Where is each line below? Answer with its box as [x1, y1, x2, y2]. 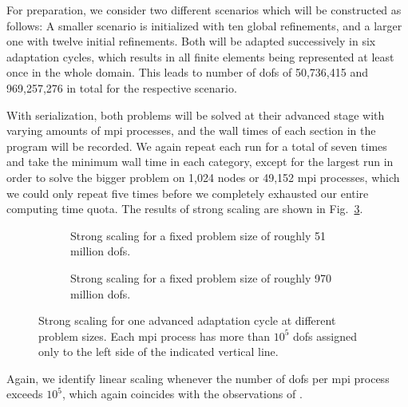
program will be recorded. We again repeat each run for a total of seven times [6, 137, 387, 154]
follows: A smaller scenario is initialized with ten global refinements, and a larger [6, 17, 402, 34]
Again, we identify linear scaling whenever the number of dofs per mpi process [6, 369, 390, 386]
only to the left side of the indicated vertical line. [38, 343, 279, 360]
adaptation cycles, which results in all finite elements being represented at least [6, 48, 394, 65]
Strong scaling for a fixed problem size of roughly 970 [70, 269, 331, 286]
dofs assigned [293, 327, 357, 344]
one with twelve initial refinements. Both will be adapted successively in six [6, 33, 376, 49]
